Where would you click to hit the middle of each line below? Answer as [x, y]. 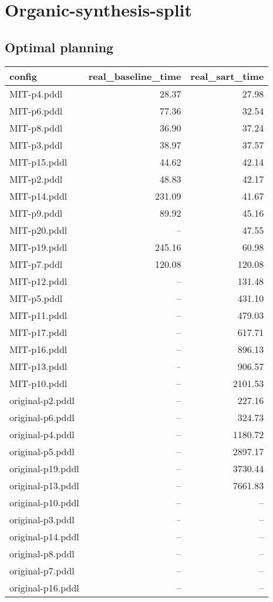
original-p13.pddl [44, 485]
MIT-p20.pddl [38, 230]
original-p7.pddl [42, 570]
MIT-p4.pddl [36, 93]
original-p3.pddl [42, 519]
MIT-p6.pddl [36, 110]
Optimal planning [59, 47]
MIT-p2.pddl [36, 179]
